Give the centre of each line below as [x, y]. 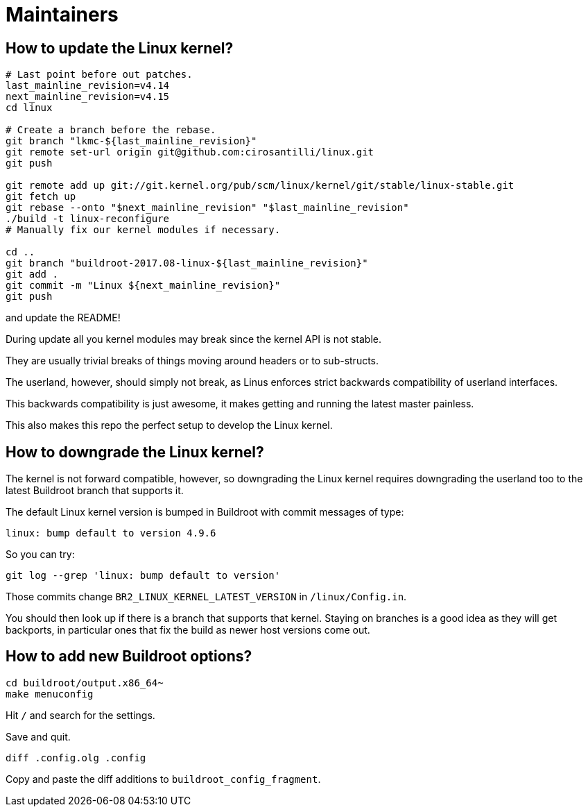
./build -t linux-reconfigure [88, 219]
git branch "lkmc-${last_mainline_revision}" [131, 141]
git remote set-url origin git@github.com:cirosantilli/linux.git [190, 152]
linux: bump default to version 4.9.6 [111, 533]
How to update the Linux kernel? [120, 48]
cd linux [29, 108]
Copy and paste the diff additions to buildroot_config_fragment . [163, 779]
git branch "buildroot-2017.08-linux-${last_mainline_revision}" [187, 263]
